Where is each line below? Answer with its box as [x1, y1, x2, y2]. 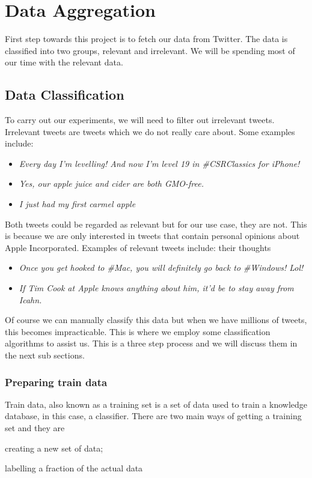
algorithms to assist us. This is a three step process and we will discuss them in [5, 337, 298, 349]
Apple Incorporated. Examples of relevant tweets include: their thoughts [5, 241, 271, 253]
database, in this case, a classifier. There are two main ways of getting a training [5, 410, 302, 422]
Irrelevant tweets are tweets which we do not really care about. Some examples [5, 125, 295, 138]
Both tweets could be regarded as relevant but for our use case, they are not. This [5, 217, 307, 230]
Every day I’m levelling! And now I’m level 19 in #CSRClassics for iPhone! [19, 157, 300, 169]
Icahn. [19, 293, 42, 306]
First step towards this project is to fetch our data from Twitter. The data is [5, 32, 288, 45]
